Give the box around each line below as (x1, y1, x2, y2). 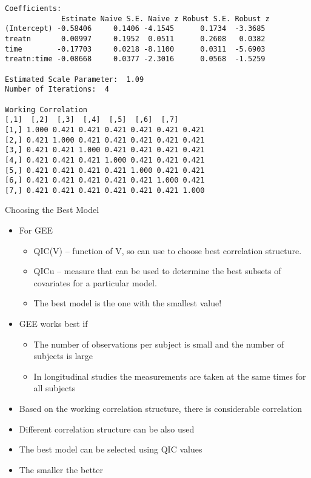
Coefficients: (5, 4, 62, 13)
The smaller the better (19, 463, 103, 476)
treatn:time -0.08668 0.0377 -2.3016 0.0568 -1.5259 (5, 55, 266, 64)
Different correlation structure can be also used (19, 422, 195, 435)
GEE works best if (19, 317, 88, 330)
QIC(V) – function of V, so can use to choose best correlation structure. (33, 244, 302, 257)
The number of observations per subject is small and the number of (33, 337, 284, 350)
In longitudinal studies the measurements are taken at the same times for (33, 369, 306, 382)
